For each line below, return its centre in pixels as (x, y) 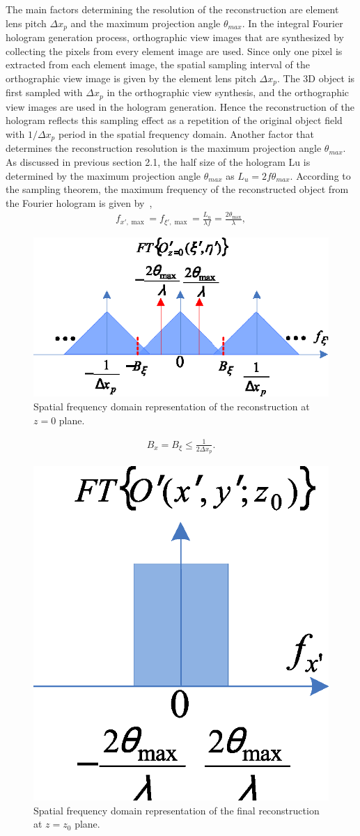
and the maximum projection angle (146, 23)
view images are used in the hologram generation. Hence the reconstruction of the (180, 106)
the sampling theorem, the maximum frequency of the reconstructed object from (177, 189)
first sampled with (44, 92)
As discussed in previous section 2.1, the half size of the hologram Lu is (158, 161)
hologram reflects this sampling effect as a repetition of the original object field (174, 120)
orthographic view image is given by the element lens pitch (131, 78)
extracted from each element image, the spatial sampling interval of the (158, 64)
